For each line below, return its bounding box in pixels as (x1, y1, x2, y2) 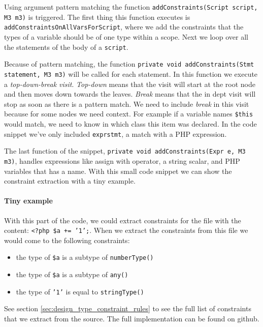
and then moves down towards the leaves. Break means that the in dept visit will (4, 88, 256, 99)
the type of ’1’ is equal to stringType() (16, 286, 144, 296)
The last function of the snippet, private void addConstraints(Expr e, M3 (4, 145, 246, 156)
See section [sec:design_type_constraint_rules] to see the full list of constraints (4, 303, 251, 314)
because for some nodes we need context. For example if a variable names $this (4, 108, 253, 119)
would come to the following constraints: (4, 234, 130, 245)
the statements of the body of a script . (4, 41, 128, 52)
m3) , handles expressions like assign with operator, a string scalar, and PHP (4, 155, 240, 166)
